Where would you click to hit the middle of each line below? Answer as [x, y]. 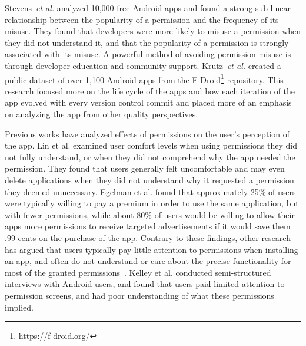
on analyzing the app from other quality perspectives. [102, 114]
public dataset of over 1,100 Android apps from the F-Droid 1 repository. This [144, 78]
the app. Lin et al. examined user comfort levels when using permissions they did [151, 145]
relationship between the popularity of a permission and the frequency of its [142, 19]
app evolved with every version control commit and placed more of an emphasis [148, 102]
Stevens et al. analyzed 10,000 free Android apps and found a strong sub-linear [148, 8]
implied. [19, 307]
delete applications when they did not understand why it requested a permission [149, 179]
